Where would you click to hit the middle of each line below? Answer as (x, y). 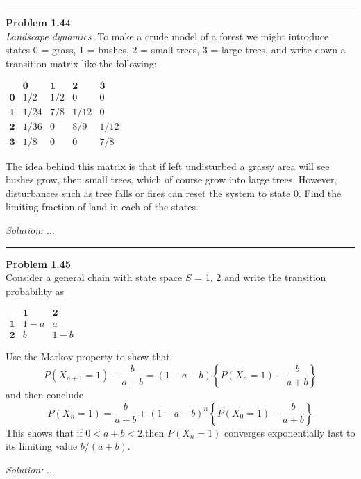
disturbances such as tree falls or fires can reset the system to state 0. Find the (174, 193)
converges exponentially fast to (290, 432)
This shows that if (44, 432)
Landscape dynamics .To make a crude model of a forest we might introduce (167, 36)
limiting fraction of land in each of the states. (102, 207)
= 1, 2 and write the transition (260, 277)
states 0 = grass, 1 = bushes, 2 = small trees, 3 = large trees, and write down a (176, 50)
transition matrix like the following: (81, 63)
